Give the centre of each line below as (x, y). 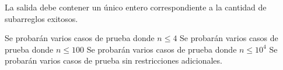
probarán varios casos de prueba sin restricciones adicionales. (113, 60)
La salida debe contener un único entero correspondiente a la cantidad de (136, 7)
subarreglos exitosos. (41, 18)
